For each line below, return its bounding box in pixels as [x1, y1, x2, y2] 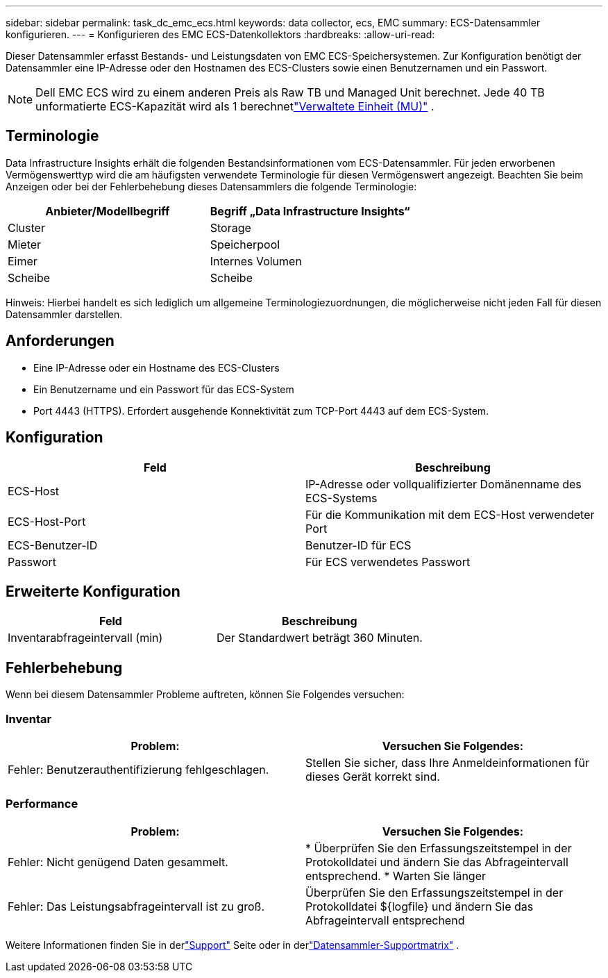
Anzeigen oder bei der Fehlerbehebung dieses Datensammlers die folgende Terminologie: [6, 180, 417, 192]
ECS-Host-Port [8, 514, 86, 529]
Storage [210, 220, 251, 235]
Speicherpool [210, 237, 280, 251]
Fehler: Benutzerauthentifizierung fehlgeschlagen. [8, 762, 269, 777]
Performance [6, 797, 78, 811]
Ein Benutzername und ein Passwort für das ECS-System [33, 383, 294, 395]
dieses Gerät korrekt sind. [305, 769, 440, 784]
